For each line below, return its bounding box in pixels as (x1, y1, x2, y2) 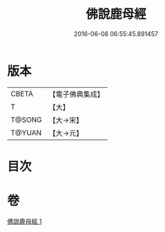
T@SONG (10, 115, 43, 125)
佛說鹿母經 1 (7, 217, 42, 225)
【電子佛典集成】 (48, 89, 105, 99)
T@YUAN (10, 127, 42, 137)
